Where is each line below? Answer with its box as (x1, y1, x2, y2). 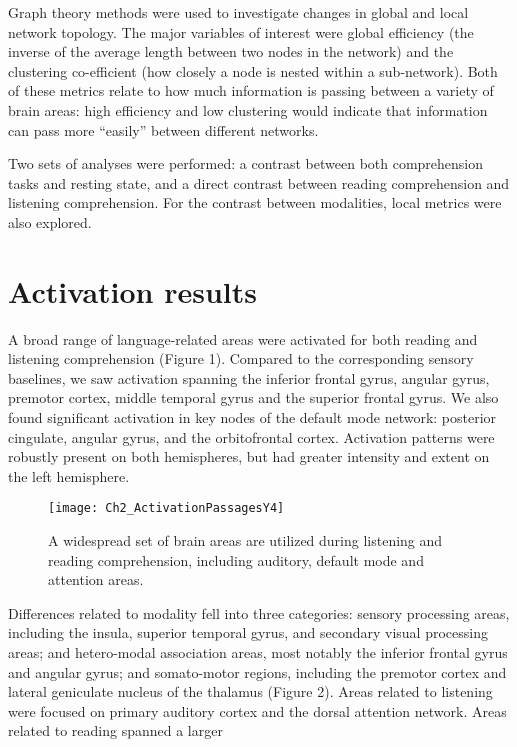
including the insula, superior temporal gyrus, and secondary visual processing (8, 622, 488, 643)
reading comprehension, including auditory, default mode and (48, 549, 424, 570)
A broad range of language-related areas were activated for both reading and (8, 328, 478, 349)
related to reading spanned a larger (8, 720, 223, 741)
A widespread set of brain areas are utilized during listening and (48, 530, 443, 551)
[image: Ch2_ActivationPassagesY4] (48, 501, 285, 516)
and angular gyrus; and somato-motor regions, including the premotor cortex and (8, 661, 507, 682)
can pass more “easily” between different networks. (8, 119, 319, 140)
